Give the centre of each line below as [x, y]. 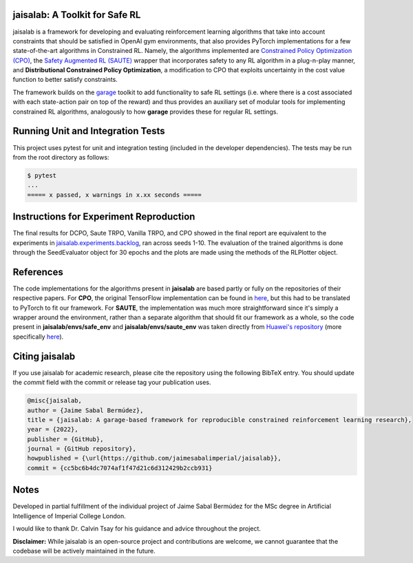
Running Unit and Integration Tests [89, 131]
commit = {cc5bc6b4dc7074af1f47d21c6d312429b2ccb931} [120, 468]
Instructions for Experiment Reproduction [104, 217]
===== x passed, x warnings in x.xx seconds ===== [115, 195]
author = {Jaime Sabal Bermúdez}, [85, 410]
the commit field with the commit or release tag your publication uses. [112, 383]
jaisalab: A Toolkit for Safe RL [77, 15]
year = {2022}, [53, 429]
